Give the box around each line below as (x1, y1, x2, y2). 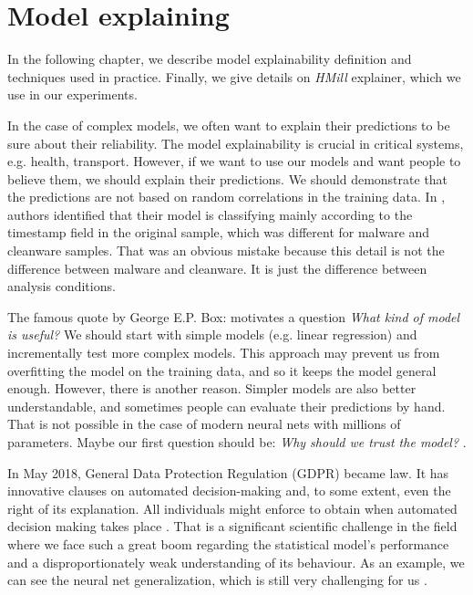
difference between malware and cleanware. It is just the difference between (7, 258, 427, 277)
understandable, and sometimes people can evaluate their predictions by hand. (7, 396, 446, 415)
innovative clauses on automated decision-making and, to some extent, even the (7, 481, 451, 500)
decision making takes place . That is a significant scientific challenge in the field (7, 517, 458, 536)
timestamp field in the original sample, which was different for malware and (7, 223, 430, 242)
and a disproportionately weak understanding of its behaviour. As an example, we (7, 552, 465, 571)
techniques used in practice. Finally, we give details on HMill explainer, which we (7, 67, 461, 86)
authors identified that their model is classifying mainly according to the (7, 204, 413, 224)
